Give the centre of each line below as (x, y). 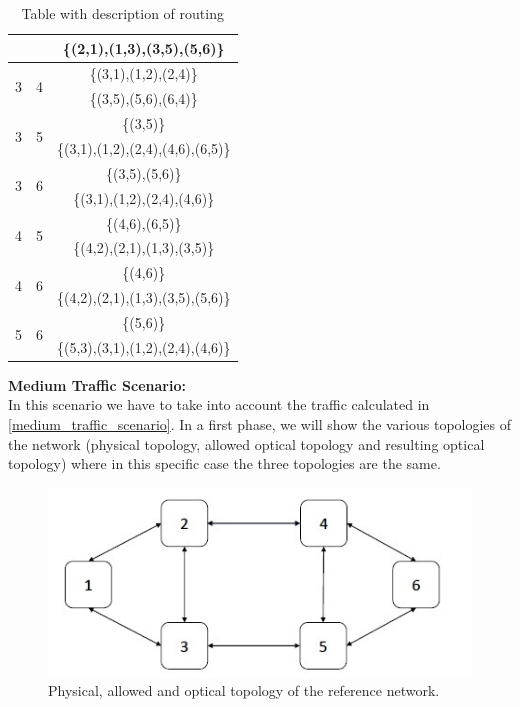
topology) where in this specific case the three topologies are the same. (224, 463)
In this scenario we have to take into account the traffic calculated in (219, 404)
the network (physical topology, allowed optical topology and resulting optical (246, 443)
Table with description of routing (122, 13)
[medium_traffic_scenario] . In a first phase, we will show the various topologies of (260, 424)
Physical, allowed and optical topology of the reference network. (244, 690)
